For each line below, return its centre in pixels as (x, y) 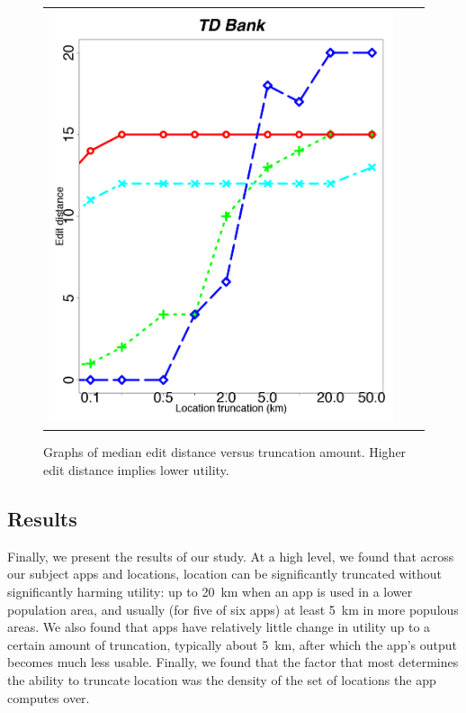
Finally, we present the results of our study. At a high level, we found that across (231, 556)
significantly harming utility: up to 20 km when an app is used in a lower (210, 591)
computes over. (49, 697)
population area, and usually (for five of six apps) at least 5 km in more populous (233, 609)
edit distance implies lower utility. (136, 470)
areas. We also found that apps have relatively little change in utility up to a (219, 627)
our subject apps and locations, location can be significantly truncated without (225, 574)
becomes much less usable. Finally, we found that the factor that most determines (233, 662)
